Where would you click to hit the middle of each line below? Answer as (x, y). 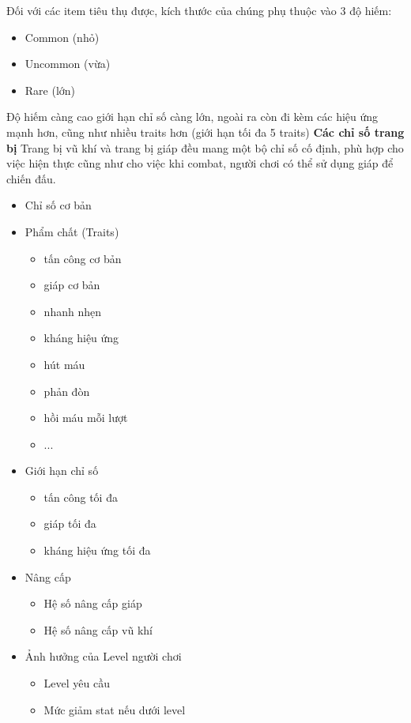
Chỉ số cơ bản (58, 205)
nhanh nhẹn (72, 311)
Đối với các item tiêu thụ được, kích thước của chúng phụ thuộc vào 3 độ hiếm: (199, 10)
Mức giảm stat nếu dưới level (115, 709)
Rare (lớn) (50, 90)
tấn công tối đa (81, 497)
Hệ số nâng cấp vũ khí (98, 629)
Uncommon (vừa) (68, 64)
